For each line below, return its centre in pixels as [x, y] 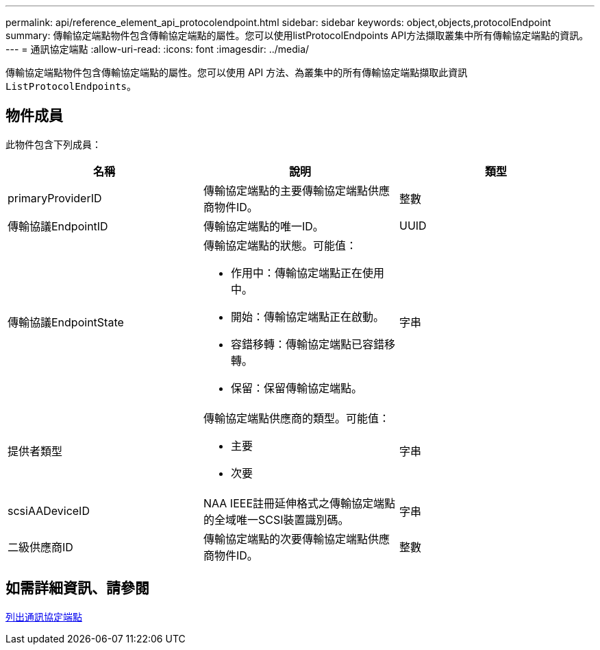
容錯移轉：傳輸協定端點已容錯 [307, 344]
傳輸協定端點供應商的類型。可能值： [296, 418]
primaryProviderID [55, 198]
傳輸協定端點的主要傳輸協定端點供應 [296, 190]
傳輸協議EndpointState [66, 322]
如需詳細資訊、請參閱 [77, 588]
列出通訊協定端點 [44, 616]
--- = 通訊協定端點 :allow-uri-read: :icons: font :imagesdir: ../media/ [158, 49]
